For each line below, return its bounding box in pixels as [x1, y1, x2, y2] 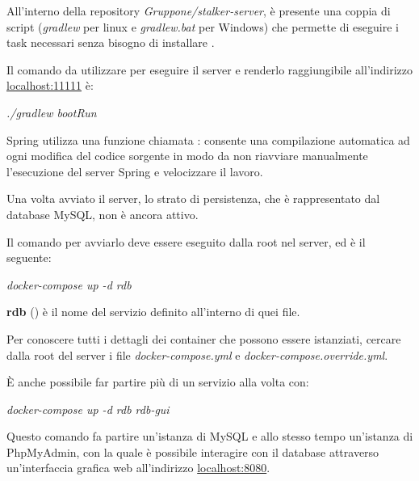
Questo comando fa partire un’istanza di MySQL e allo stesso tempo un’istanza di [6, 428, 413, 445]
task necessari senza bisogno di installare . [6, 34, 215, 51]
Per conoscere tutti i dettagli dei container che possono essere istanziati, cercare [6, 330, 401, 347]
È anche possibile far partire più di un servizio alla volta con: [6, 373, 309, 390]
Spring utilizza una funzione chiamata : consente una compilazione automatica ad [6, 131, 410, 148]
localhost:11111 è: [6, 77, 94, 94]
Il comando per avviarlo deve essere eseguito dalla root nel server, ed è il [6, 233, 366, 250]
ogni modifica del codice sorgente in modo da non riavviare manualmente [6, 147, 368, 164]
